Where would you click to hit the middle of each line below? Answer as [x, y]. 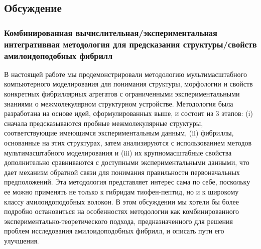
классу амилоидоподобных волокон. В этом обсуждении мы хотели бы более [121, 201]
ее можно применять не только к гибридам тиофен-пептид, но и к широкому [121, 191]
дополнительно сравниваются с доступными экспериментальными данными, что [127, 162]
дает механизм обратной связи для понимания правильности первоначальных [122, 172]
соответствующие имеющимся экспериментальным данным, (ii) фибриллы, [119, 133]
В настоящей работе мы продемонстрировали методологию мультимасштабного [125, 74]
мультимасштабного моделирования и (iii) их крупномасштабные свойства [118, 152]
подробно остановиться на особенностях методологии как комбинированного [122, 211]
